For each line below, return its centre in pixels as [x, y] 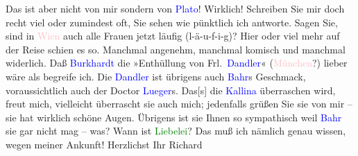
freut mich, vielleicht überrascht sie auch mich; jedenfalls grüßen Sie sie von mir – [179, 104]
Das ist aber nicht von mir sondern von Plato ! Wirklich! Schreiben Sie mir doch [175, 8]
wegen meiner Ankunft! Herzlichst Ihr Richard [104, 144]
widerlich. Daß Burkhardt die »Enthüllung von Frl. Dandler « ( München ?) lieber [177, 63]
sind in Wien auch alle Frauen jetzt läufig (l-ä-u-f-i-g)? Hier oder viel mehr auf [173, 36]
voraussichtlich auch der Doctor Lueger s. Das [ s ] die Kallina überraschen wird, [171, 90]
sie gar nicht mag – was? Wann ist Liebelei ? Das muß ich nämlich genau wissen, [176, 131]
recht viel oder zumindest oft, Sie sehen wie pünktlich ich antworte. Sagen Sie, [172, 22]
